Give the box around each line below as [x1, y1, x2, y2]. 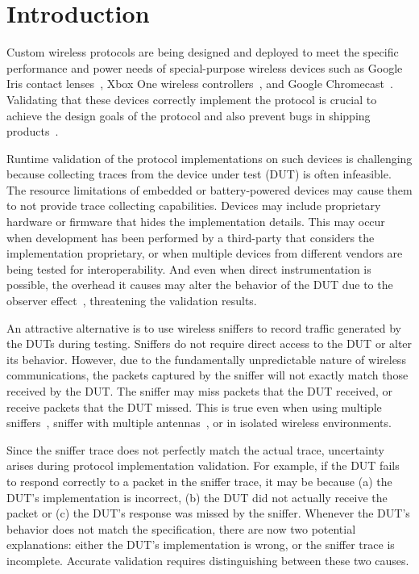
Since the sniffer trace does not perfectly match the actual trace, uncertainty [6, 441, 384, 458]
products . [6, 123, 59, 140]
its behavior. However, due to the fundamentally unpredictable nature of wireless [6, 350, 406, 367]
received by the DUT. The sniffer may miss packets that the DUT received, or [6, 383, 393, 399]
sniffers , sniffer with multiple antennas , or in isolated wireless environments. [6, 414, 392, 431]
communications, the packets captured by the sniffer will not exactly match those [6, 367, 409, 383]
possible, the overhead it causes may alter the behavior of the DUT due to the [6, 276, 393, 293]
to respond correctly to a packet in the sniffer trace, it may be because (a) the [6, 472, 392, 489]
